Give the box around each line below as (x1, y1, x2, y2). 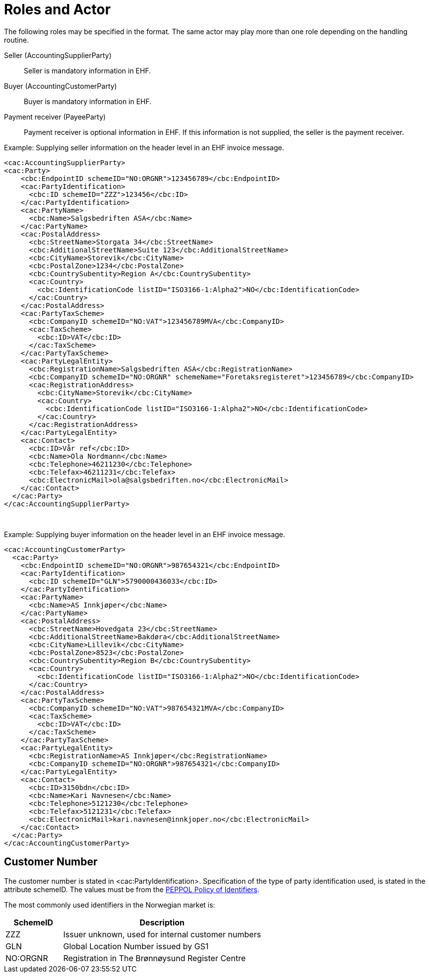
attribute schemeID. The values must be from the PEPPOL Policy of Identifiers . (4, 885, 259, 894)
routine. (4, 35, 29, 44)
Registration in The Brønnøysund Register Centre (63, 953, 246, 963)
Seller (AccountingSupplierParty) (4, 51, 112, 60)
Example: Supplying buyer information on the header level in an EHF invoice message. (4, 530, 285, 539)
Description (139, 917, 184, 927)
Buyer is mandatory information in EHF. (24, 97, 152, 106)
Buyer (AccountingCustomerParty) (4, 81, 117, 90)
